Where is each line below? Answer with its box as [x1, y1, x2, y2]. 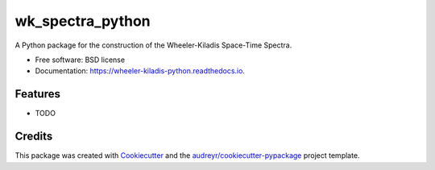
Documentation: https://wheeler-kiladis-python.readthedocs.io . [35, 66, 246, 76]
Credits [14, 130, 53, 143]
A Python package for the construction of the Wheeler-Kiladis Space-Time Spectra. [14, 40, 292, 50]
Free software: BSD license [35, 55, 125, 64]
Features [14, 87, 60, 101]
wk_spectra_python [14, 12, 151, 30]
